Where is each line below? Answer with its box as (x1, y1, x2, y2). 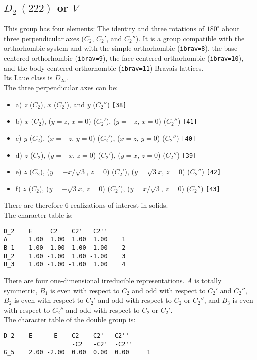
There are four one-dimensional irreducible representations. (4, 275, 185, 285)
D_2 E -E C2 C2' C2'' (4, 332, 129, 339)
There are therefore (4, 200, 63, 210)
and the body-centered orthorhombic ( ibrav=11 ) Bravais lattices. (4, 62, 204, 73)
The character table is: (4, 210, 73, 220)
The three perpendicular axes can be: (4, 82, 118, 92)
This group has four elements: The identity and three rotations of (4, 23, 205, 34)
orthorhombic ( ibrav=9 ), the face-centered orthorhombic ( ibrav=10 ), (31, 53, 244, 63)
